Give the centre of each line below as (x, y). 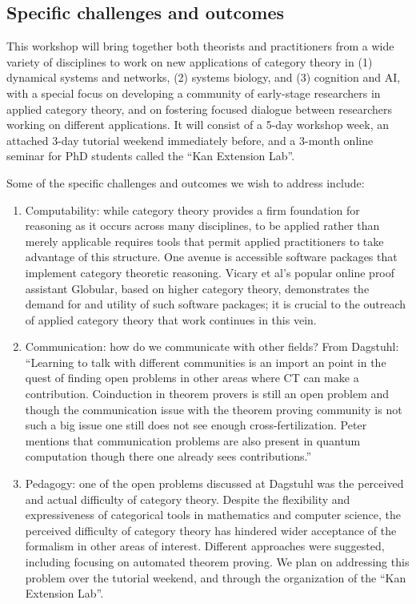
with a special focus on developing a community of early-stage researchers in (194, 93)
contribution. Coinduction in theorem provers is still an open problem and (207, 394)
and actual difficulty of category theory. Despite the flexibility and (188, 499)
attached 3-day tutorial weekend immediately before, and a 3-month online (190, 140)
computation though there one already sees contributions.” (168, 456)
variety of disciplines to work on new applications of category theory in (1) (190, 61)
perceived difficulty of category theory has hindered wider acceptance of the (211, 530)
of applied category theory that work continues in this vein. (171, 319)
